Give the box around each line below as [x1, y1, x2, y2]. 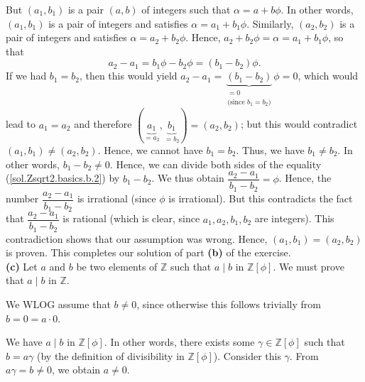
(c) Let [6, 258, 38, 273]
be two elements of [76, 258, 158, 273]
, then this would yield [79, 68, 178, 83]
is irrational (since [77, 191, 156, 206]
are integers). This [254, 211, 334, 226]
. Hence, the [278, 170, 332, 185]
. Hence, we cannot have [97, 142, 203, 157]
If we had [6, 68, 47, 83]
